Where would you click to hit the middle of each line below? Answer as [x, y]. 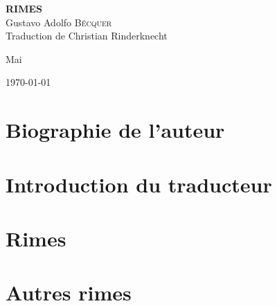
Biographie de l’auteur [115, 130]
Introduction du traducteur [139, 184]
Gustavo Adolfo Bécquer [59, 22]
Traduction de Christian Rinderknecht [87, 36]
